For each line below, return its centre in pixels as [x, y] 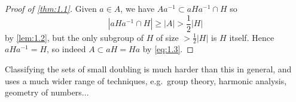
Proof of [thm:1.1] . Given [51, 8]
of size [167, 37]
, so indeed [66, 49]
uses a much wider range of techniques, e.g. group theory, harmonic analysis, [146, 80]
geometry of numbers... [47, 92]
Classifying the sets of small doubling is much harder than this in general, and [148, 69]
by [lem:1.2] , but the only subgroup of [74, 37]
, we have [138, 8]
